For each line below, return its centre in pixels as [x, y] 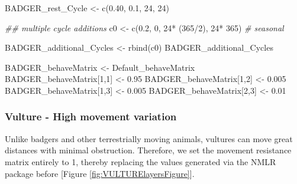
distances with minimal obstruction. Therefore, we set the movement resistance [148, 150]
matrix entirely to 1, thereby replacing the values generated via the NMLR [141, 161]
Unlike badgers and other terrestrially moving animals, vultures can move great [149, 138]
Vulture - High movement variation [91, 116]
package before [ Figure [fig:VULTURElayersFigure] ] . [100, 173]
